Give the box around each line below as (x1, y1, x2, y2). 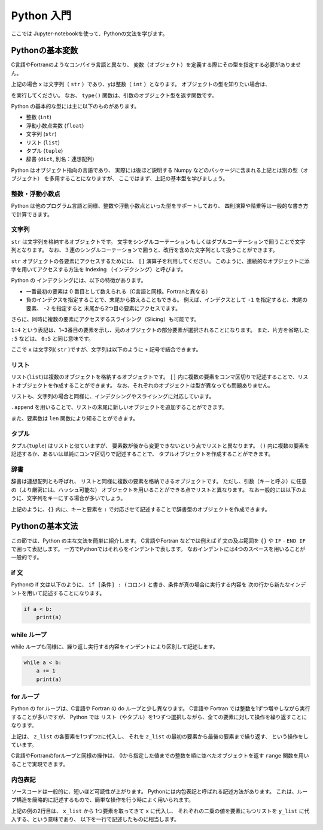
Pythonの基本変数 (11, 46, 78, 56)
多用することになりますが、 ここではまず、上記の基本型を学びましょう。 (48, 175, 228, 182)
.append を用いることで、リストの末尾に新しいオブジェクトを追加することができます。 (11, 404, 228, 411)
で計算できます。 (11, 210, 53, 218)
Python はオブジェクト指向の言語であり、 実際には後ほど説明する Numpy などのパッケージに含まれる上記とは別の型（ (11, 166, 303, 174)
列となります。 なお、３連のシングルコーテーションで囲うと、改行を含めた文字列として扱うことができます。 (11, 246, 278, 254)
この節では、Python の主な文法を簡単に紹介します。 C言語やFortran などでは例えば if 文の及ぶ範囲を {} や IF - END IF (11, 537, 306, 544)
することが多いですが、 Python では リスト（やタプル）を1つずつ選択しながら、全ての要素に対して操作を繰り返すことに (11, 713, 307, 720)
